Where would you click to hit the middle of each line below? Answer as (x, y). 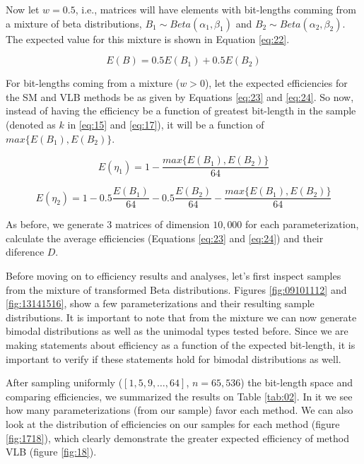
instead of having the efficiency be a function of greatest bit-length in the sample (181, 111)
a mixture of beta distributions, (74, 23)
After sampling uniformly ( (64, 382)
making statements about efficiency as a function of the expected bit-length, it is (181, 345)
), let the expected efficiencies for (276, 83)
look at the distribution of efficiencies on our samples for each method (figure (173, 424)
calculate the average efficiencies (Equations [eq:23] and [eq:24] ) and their (165, 238)
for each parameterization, (302, 224)
